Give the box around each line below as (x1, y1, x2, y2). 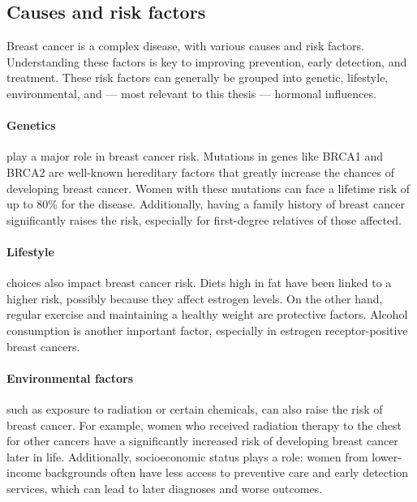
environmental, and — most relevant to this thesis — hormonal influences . (6, 84, 376, 101)
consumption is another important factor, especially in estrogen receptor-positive (6, 321, 408, 338)
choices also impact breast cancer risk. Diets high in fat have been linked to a (6, 274, 392, 291)
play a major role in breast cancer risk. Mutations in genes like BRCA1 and (6, 148, 384, 165)
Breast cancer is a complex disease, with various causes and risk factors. (6, 37, 364, 54)
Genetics (6, 117, 56, 134)
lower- (372, 448, 402, 465)
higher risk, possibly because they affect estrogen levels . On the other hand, (6, 290, 383, 307)
